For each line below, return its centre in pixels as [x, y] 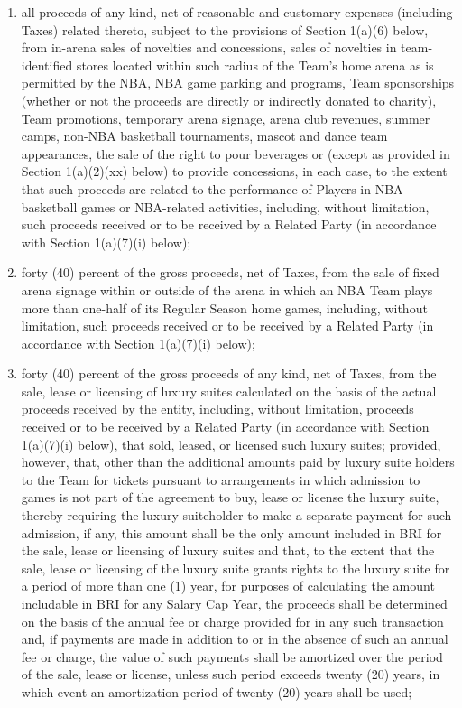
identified [47, 65]
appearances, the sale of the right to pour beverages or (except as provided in [236, 153]
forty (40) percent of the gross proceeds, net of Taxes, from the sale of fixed [230, 272]
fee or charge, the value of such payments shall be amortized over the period [232, 656]
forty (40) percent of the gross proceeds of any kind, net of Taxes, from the [229, 373]
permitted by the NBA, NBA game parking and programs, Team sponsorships [238, 83]
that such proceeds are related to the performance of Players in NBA [212, 188]
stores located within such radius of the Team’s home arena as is [255, 65]
